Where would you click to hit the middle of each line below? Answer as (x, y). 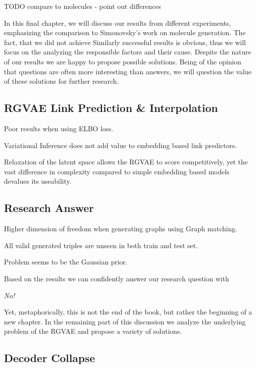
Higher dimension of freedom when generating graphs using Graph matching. (121, 229)
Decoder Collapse (50, 358)
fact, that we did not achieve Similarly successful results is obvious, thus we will (125, 42)
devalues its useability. (38, 181)
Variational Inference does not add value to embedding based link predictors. (121, 145)
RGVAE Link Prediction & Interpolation (111, 108)
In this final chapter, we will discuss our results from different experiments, (118, 23)
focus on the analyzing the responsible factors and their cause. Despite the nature (128, 52)
